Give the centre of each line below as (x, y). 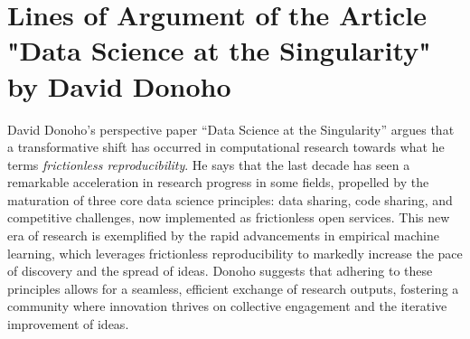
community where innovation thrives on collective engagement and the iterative (227, 306)
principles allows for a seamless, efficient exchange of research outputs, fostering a (233, 288)
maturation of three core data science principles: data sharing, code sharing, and (230, 199)
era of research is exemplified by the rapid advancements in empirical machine (223, 235)
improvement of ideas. (68, 324)
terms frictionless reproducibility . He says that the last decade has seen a (209, 164)
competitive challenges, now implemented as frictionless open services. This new (229, 217)
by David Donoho (119, 85)
